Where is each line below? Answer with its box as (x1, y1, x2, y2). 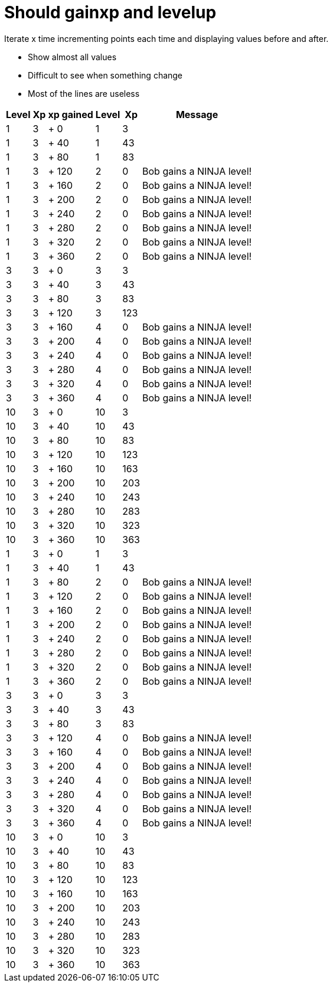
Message (175, 108, 218, 120)
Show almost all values (28, 51, 117, 62)
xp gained (48, 108, 93, 120)
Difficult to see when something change (28, 70, 183, 80)
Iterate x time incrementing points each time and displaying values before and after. (4, 33, 329, 44)
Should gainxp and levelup (4, 2, 217, 22)
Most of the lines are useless (28, 88, 140, 99)
